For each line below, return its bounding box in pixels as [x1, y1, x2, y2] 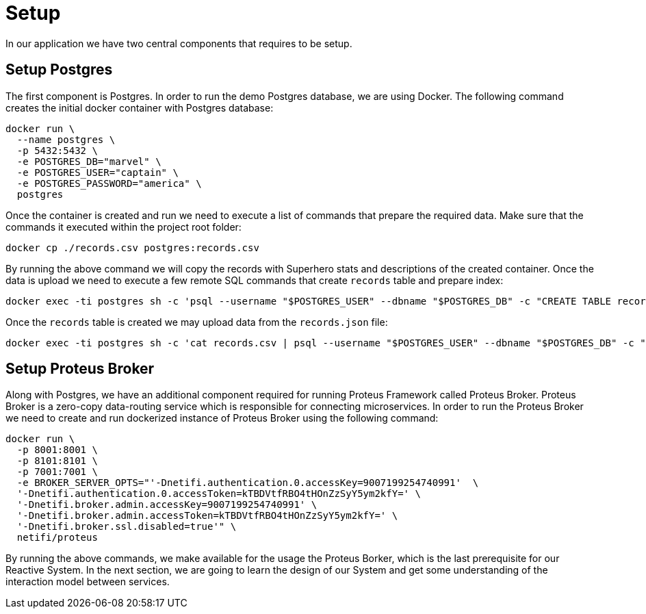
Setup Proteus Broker [5, 360, 155, 378]
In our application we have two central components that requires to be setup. [5, 37, 352, 49]
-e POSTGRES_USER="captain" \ [16, 166, 179, 178]
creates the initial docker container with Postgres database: [5, 101, 274, 114]
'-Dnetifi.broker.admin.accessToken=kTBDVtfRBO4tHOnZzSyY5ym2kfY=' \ [16, 510, 398, 522]
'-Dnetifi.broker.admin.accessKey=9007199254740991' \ [16, 499, 318, 511]
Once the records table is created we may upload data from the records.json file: [5, 316, 388, 328]
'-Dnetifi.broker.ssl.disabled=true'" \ [16, 521, 237, 533]
